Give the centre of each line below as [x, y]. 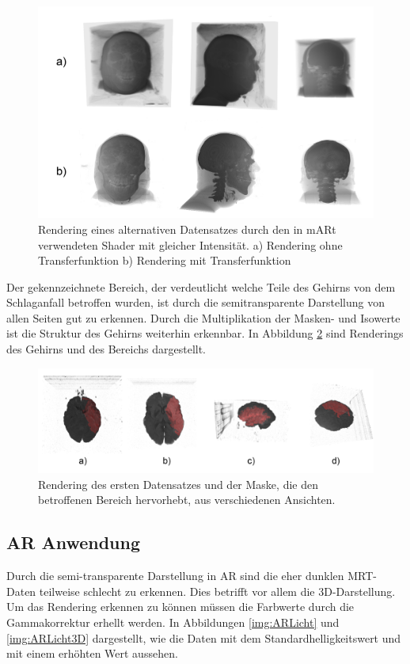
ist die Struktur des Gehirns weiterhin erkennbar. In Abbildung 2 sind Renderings [205, 333]
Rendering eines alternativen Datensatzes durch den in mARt [187, 229]
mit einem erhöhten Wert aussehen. [92, 653]
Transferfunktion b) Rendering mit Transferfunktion [165, 260]
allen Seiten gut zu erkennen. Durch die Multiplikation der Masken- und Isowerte [203, 317]
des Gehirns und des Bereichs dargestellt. [106, 349]
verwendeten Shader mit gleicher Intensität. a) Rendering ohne [190, 244]
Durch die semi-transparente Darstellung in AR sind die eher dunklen [175, 576]
